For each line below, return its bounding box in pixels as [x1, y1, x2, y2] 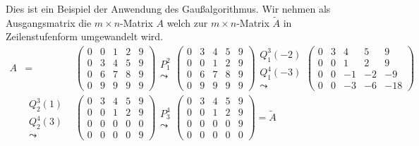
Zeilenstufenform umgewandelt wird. [6, 29, 164, 44]
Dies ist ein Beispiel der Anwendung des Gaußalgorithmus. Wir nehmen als [6, 1, 331, 16]
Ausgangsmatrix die [6, 15, 92, 30]
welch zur [166, 15, 208, 30]
